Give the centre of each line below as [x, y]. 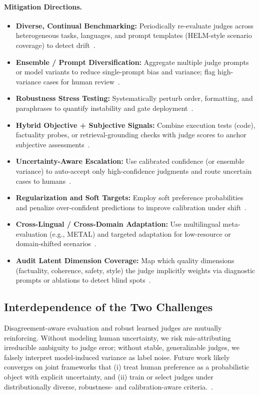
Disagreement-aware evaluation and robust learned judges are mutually [113, 328]
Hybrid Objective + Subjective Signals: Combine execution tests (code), [135, 125]
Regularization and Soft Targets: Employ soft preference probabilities [129, 197]
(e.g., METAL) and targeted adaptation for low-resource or [140, 233]
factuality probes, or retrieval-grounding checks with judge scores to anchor [131, 135]
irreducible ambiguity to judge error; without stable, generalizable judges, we [122, 347]
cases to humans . [43, 181]
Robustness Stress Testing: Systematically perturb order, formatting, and [134, 98]
